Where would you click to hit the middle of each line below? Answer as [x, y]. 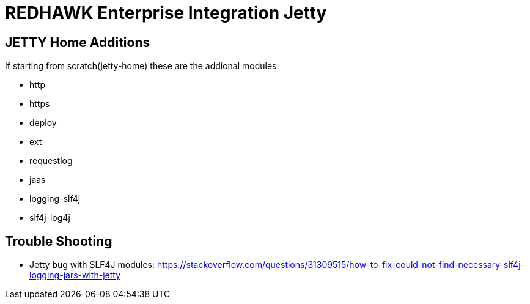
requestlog [51, 161]
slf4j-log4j [50, 218]
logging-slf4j [55, 199]
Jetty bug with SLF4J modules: [92, 265]
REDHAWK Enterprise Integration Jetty [166, 13]
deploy [43, 123]
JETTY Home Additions [78, 42]
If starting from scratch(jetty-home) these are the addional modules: [142, 66]
